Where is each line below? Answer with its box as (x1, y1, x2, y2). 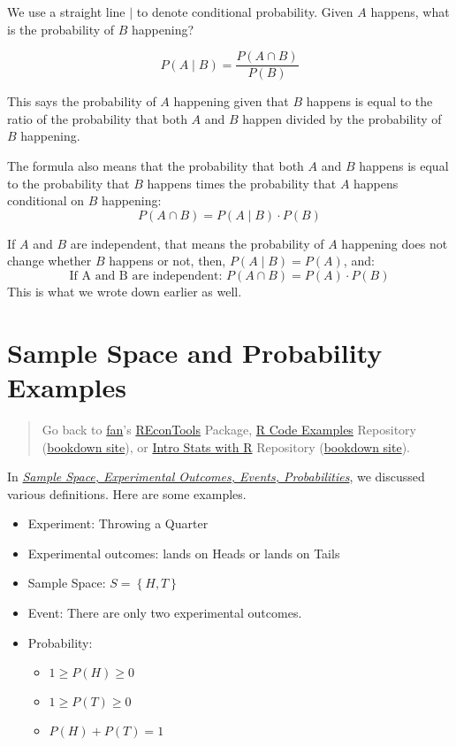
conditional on (7, 191, 85, 210)
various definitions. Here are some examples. (7, 484, 247, 503)
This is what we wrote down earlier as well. (7, 282, 242, 300)
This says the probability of (7, 92, 156, 111)
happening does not (341, 234, 448, 252)
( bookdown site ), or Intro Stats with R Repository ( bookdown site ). (42, 437, 411, 456)
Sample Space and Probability (7, 334, 383, 370)
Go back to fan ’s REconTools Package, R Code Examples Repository (42, 419, 416, 438)
